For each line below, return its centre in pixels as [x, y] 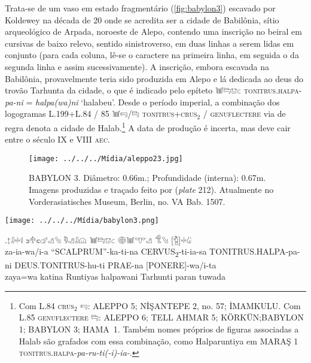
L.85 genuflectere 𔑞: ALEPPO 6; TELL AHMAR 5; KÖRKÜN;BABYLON [161, 317]
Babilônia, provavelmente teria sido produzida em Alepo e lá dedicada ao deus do [154, 78]
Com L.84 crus [46, 305]
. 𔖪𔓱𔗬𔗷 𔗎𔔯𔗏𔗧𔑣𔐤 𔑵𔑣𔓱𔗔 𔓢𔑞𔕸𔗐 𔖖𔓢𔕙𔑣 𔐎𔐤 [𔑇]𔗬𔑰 [98, 239]
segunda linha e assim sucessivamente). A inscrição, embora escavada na [137, 66]
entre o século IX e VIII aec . [58, 139]
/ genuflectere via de [244, 114]
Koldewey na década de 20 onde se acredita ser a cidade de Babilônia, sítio [142, 19]
